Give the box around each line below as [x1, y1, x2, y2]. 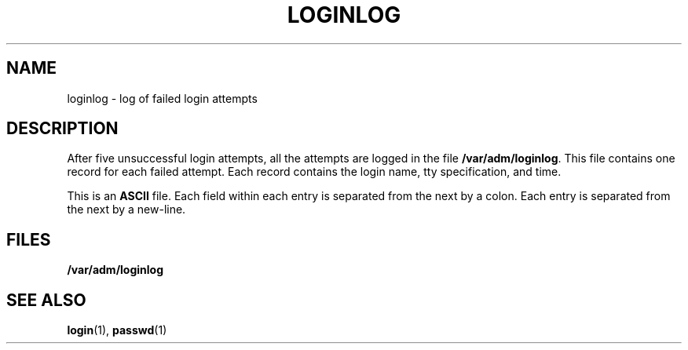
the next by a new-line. [67, 202, 186, 217]
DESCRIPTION [6, 118, 119, 139]
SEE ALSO [6, 290, 86, 310]
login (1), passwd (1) [67, 323, 167, 337]
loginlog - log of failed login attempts [67, 91, 258, 105]
